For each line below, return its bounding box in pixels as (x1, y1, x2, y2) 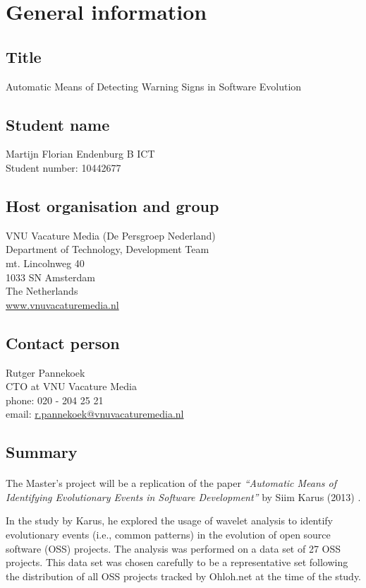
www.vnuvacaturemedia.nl (6, 297, 119, 312)
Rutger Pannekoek (6, 365, 85, 380)
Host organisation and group (6, 194, 219, 216)
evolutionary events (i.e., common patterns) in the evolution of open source (6, 527, 331, 542)
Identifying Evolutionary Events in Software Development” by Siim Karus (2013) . (6, 489, 361, 504)
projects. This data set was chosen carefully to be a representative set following (6, 555, 348, 570)
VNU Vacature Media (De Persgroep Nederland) (6, 228, 216, 242)
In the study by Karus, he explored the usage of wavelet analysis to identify (6, 513, 334, 528)
